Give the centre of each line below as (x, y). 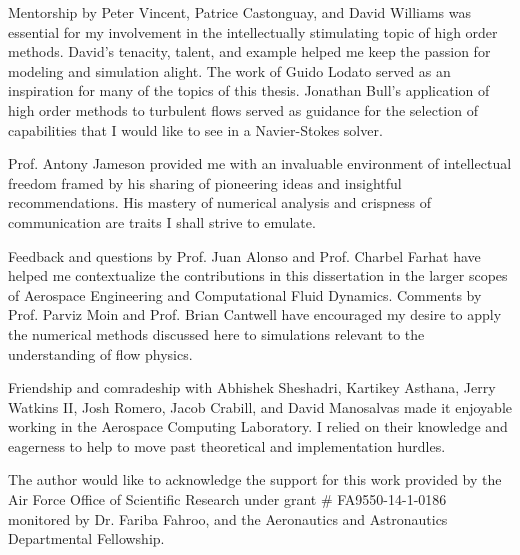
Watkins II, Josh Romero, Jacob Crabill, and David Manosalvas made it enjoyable (260, 406)
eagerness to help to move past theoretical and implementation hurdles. (227, 445)
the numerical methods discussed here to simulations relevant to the (216, 333)
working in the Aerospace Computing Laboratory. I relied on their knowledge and (258, 426)
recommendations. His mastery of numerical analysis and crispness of (220, 202)
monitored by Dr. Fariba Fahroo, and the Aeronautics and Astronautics (228, 518)
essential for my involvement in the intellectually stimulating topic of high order (253, 31)
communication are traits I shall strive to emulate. (162, 221)
